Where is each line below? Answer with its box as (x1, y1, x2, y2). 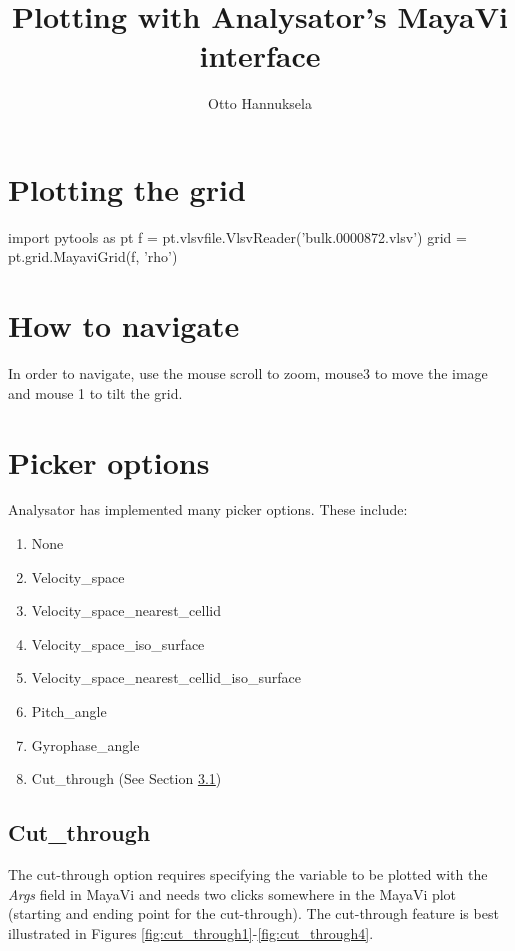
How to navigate (8, 305, 240, 346)
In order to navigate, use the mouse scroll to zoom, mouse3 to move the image (8, 363, 488, 384)
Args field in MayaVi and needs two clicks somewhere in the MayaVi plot (8, 883, 457, 904)
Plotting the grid (8, 168, 246, 209)
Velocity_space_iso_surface (31, 633, 205, 654)
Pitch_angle (31, 701, 107, 722)
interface (199, 35, 321, 76)
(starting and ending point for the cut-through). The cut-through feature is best (8, 903, 499, 924)
